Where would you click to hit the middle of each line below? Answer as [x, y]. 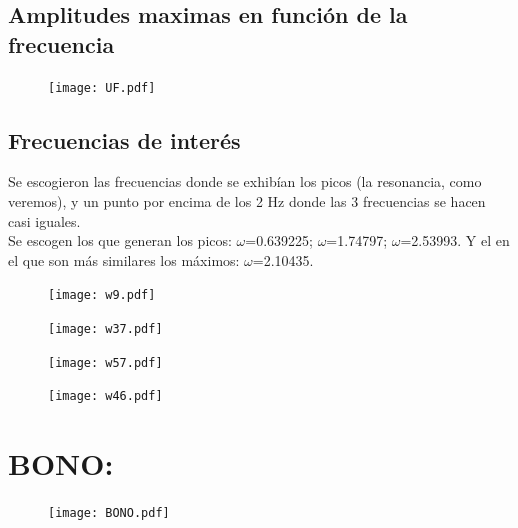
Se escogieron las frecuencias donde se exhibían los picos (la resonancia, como [245, 181]
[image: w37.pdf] [105, 329]
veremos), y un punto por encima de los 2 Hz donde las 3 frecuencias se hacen [247, 201]
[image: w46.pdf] [105, 396]
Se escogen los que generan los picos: [120, 240]
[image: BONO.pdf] [109, 513]
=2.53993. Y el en [455, 240]
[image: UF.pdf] [102, 87]
